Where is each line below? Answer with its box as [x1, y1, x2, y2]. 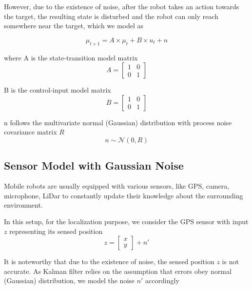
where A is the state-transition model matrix [4, 52, 138, 62]
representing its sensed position [9, 226, 103, 236]
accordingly [145, 275, 179, 286]
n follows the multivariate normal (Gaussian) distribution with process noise [4, 117, 232, 127]
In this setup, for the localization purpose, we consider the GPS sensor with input [4, 216, 249, 226]
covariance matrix [4, 127, 57, 137]
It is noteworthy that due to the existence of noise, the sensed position [4, 256, 214, 267]
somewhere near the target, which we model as [4, 20, 144, 31]
